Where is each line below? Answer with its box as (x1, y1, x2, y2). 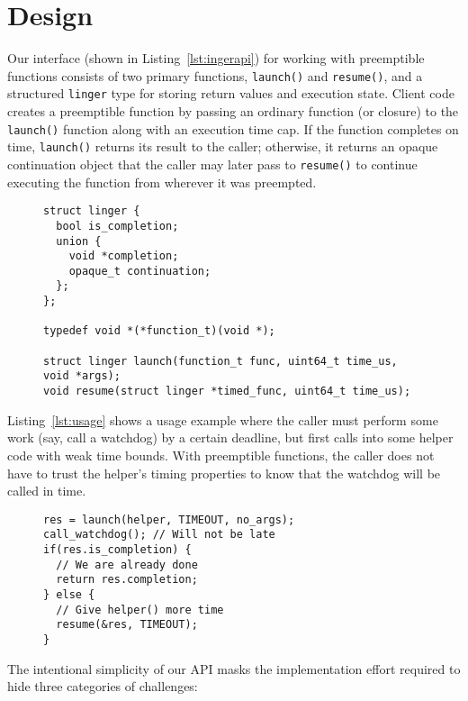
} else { (43, 587, 95, 601)
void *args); (43, 369, 121, 383)
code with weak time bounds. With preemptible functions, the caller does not (7, 445, 435, 464)
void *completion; (68, 250, 179, 263)
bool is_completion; (56, 219, 179, 232)
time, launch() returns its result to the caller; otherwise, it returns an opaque (7, 137, 438, 156)
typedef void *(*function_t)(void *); (43, 324, 275, 338)
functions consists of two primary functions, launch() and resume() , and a (7, 66, 423, 85)
